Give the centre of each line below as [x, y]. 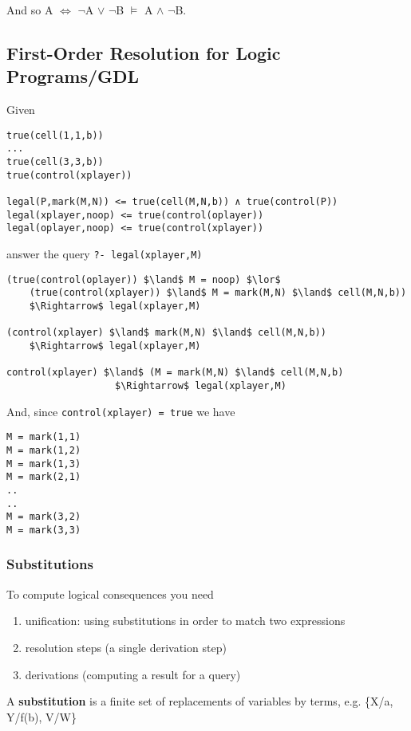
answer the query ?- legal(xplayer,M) [105, 254]
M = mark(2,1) [44, 477]
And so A [30, 10]
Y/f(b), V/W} [41, 716]
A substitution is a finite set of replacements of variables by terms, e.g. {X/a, [200, 701]
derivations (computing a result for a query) [133, 674]
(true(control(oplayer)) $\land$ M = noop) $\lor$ [144, 279]
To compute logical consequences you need [110, 593]
